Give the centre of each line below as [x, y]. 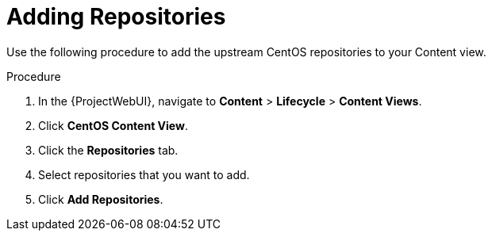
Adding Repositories [116, 17]
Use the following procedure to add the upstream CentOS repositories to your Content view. [246, 52]
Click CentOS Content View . [113, 125]
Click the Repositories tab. [108, 150]
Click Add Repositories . [101, 199]
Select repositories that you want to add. [144, 174]
